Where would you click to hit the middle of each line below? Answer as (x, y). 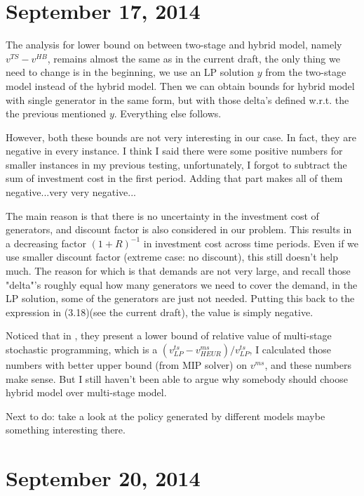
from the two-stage (306, 72)
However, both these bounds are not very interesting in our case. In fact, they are (181, 137)
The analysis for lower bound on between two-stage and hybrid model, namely (174, 45)
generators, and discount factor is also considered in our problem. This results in (179, 229)
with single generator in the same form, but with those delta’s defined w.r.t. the (177, 99)
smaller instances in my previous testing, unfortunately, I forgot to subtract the (176, 164)
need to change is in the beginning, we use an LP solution (130, 72)
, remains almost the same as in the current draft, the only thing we (194, 58)
